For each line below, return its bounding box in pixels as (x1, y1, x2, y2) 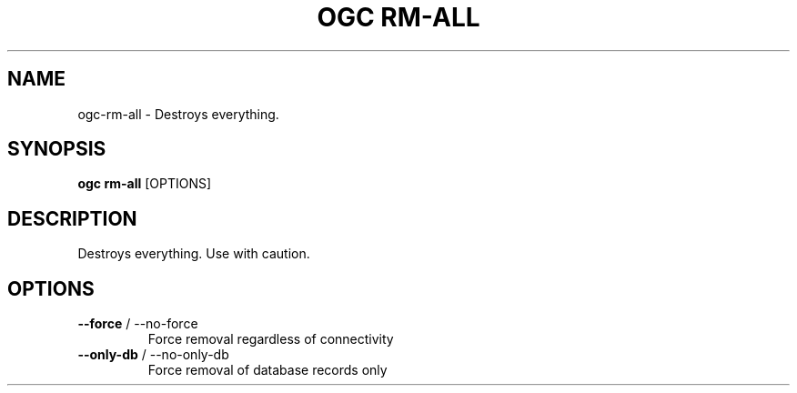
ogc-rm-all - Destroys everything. (77, 106, 279, 122)
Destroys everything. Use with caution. (77, 246, 310, 262)
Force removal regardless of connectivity (147, 331, 394, 348)
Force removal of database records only (147, 362, 388, 378)
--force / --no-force (77, 316, 198, 332)
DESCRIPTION (7, 207, 137, 230)
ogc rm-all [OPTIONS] (77, 176, 212, 192)
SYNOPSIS (7, 137, 106, 161)
